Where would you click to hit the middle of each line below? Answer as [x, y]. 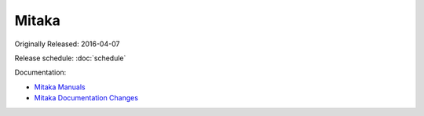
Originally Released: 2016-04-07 [67, 44]
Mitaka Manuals [60, 87]
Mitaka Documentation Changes [86, 98]
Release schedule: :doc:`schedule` [70, 58]
